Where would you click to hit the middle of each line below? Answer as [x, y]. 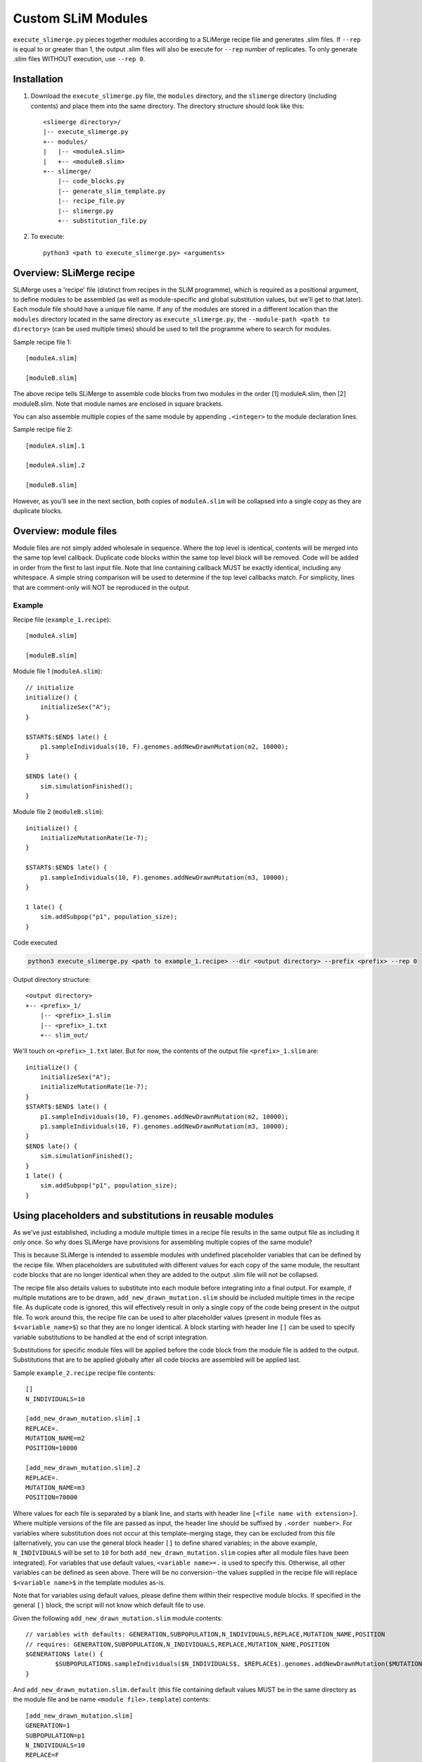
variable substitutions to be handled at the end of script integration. [111, 1337]
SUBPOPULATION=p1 [55, 1735]
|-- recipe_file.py [91, 201]
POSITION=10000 [52, 1448]
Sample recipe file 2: [43, 429]
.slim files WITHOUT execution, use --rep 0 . [79, 59]
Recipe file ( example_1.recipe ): [62, 620]
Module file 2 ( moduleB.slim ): [58, 812]
